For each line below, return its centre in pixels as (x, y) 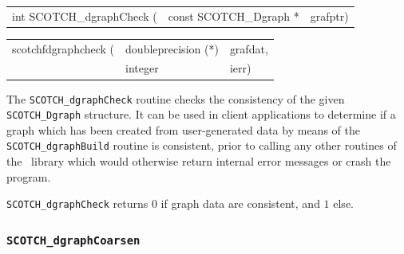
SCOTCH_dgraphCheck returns (77, 203)
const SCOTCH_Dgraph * (234, 16)
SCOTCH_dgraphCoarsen (73, 240)
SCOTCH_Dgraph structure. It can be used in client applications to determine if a (201, 114)
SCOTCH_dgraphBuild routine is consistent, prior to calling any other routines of (202, 145)
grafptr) (329, 16)
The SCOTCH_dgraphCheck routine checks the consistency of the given (176, 98)
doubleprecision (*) (172, 48)
